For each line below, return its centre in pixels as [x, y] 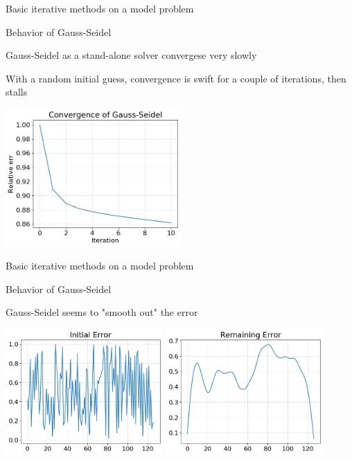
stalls [17, 92]
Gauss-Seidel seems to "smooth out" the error [102, 312]
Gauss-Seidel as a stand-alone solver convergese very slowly [131, 55]
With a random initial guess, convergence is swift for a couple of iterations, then [176, 78]
